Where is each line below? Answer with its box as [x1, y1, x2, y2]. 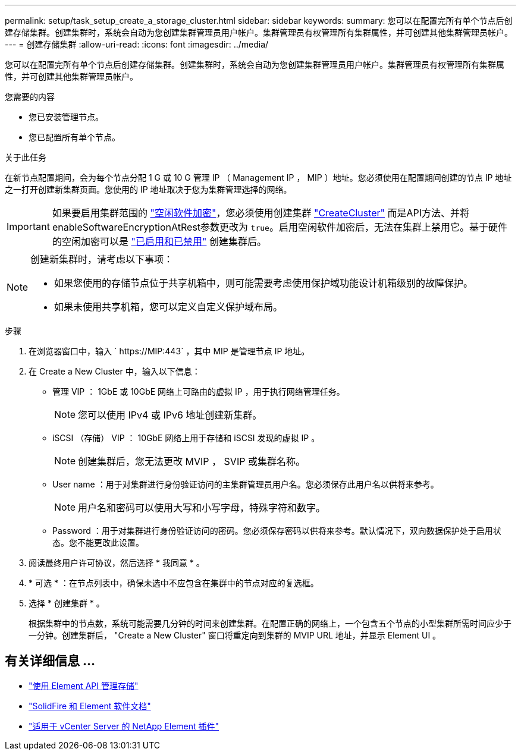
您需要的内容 [5, 92, 55, 102]
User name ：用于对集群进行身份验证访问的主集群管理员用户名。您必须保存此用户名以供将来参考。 [52, 479, 439, 489]
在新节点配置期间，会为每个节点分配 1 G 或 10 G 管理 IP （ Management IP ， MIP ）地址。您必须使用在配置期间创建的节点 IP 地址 [5, 172, 512, 183]
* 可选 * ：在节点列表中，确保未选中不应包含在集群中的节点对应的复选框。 [29, 578, 319, 588]
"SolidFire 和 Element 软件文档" [29, 700, 151, 711]
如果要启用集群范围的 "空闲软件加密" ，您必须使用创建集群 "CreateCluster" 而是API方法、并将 [52, 207, 470, 219]
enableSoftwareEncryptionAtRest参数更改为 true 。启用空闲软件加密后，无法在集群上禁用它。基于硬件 [52, 221, 507, 233]
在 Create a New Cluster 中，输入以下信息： [29, 366, 200, 376]
